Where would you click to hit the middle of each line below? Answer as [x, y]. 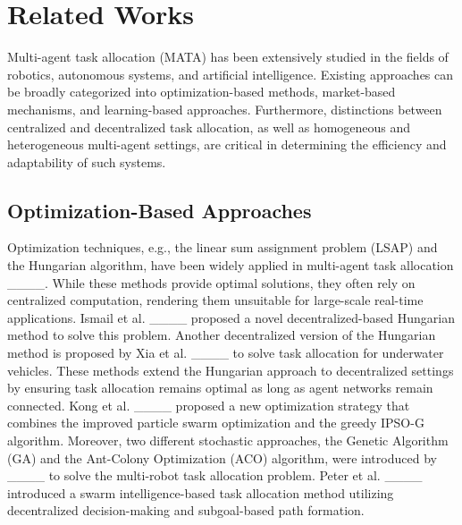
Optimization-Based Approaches [160, 210]
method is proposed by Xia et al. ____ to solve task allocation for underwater [226, 353]
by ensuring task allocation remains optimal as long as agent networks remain [220, 388]
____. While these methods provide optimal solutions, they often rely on [211, 282]
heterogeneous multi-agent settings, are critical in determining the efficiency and [227, 144]
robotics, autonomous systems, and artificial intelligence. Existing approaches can [231, 74]
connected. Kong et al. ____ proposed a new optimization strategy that [209, 405]
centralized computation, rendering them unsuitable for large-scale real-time [215, 300]
